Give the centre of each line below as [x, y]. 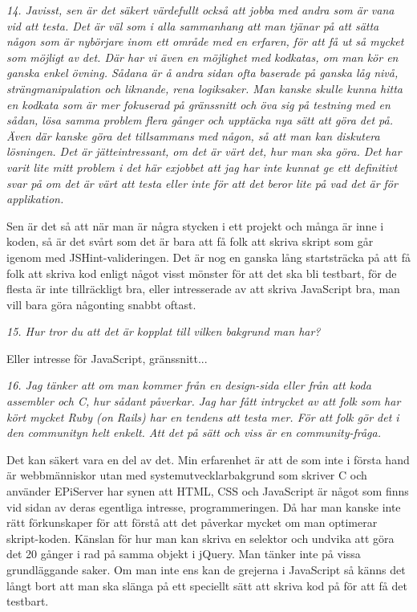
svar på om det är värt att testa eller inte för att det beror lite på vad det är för [202, 183]
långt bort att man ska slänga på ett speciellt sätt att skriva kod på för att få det [207, 585]
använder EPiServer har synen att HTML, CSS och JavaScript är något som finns [208, 491]
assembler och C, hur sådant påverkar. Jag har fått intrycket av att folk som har [204, 401]
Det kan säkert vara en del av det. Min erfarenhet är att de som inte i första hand [208, 459]
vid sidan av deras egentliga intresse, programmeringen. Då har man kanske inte [204, 506]
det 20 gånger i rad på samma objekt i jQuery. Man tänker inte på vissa [184, 554]
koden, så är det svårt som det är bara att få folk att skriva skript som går [190, 241]
